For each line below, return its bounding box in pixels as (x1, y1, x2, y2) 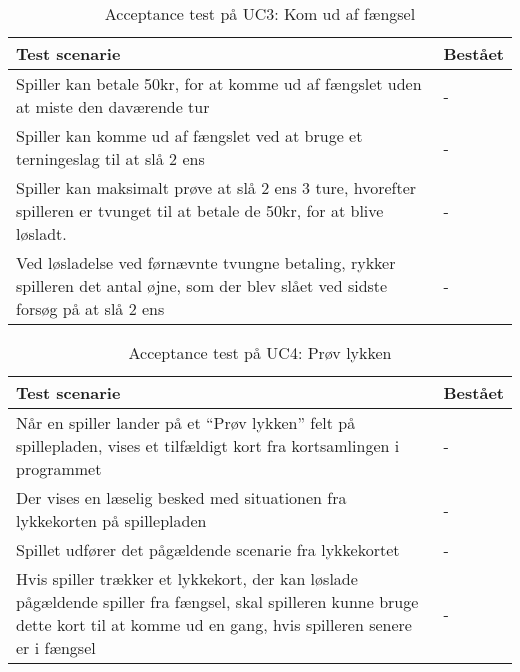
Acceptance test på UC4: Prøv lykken (128, 341, 392, 364)
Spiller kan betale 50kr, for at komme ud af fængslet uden (16, 72, 422, 95)
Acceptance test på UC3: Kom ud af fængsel (104, 2, 416, 25)
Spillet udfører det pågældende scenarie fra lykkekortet (16, 538, 400, 561)
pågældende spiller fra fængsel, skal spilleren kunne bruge (16, 590, 419, 613)
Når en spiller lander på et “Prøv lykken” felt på (16, 411, 356, 434)
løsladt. (16, 222, 67, 245)
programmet (16, 457, 102, 480)
